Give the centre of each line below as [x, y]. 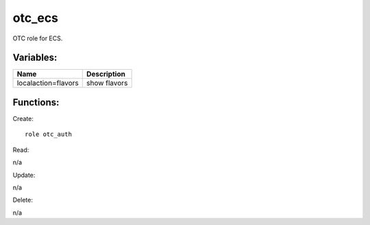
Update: [24, 175]
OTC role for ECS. [38, 38]
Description [106, 74]
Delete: [23, 200]
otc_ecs [35, 18]
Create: [23, 118]
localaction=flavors [48, 83]
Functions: [36, 102]
